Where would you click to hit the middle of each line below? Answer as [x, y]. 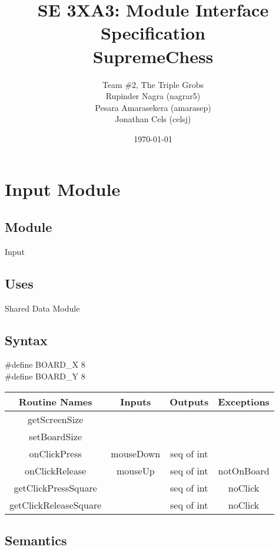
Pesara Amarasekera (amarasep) [153, 107]
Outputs [189, 401]
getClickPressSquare [55, 487]
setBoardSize [56, 436]
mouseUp [136, 470]
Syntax [26, 340]
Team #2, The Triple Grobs [153, 84]
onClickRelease [56, 470]
